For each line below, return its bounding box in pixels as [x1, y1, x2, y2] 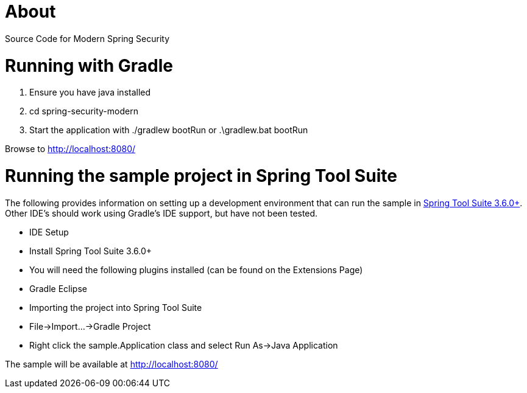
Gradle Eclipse [29, 283, 87, 294]
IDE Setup [29, 226, 69, 237]
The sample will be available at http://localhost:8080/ [5, 358, 218, 369]
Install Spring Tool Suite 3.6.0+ [29, 245, 152, 256]
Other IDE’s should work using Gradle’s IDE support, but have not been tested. [5, 207, 318, 218]
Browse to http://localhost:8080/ [5, 144, 136, 155]
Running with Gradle [5, 55, 174, 76]
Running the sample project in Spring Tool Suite [5, 165, 397, 186]
